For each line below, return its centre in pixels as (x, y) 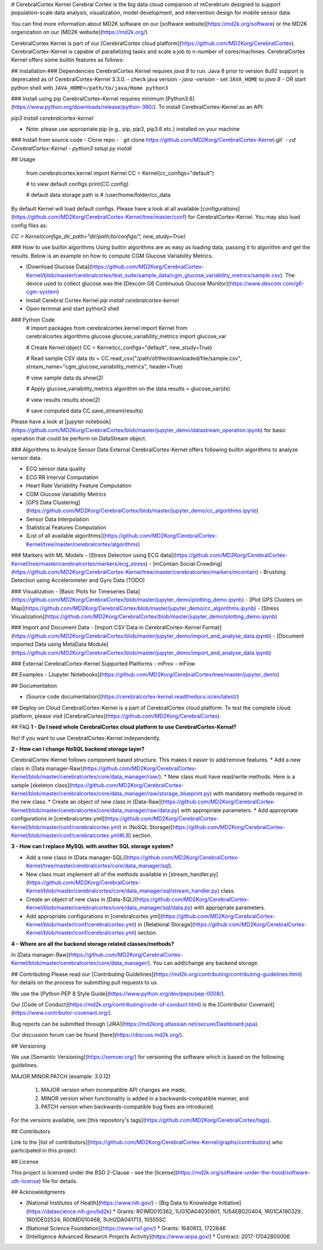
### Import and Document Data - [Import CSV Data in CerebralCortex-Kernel (106, 627)
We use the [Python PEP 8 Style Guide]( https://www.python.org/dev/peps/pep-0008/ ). (118, 993)
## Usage (23, 159)
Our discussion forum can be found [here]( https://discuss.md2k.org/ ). (97, 1035)
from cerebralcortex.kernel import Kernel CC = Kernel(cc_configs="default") (120, 173)
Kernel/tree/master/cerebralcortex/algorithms (82, 544)
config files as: (29, 225)
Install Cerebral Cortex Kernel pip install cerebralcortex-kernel (103, 300)
